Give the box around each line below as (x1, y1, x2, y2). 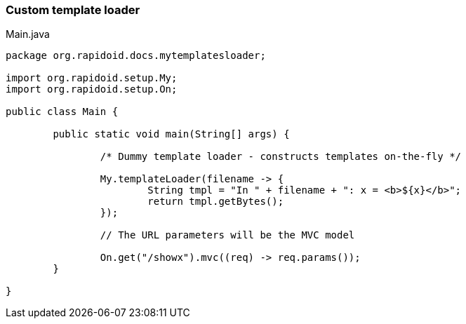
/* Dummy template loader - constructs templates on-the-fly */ (100, 151, 462, 163)
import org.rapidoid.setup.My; (6, 72, 178, 84)
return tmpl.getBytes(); (147, 196, 284, 208)
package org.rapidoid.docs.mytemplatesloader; (6, 50, 266, 62)
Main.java (6, 28, 50, 41)
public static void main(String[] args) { (53, 128, 290, 140)
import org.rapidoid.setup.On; (6, 83, 178, 95)
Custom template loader (6, 3, 140, 17)
